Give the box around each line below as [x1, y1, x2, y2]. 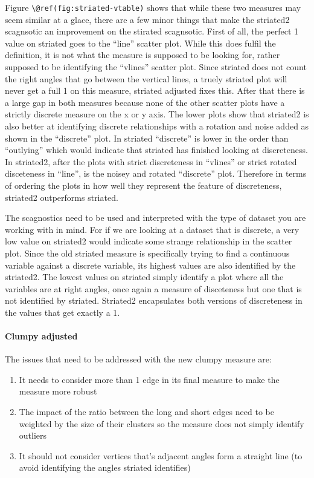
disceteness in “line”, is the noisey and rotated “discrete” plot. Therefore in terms [5, 167, 307, 180]
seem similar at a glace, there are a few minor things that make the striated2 [5, 13, 290, 25]
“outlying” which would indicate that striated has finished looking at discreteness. [5, 143, 308, 156]
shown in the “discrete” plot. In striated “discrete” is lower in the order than [5, 131, 289, 144]
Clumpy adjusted [5, 330, 78, 342]
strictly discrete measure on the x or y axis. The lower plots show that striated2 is [5, 108, 309, 120]
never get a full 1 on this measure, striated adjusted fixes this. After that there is [5, 84, 305, 97]
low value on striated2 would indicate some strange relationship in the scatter [5, 235, 292, 247]
